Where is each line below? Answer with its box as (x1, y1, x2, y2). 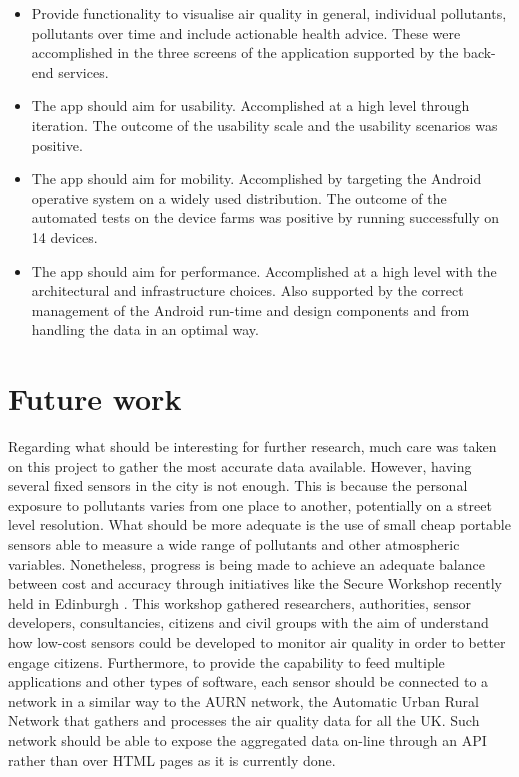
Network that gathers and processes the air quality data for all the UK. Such (8, 710, 480, 731)
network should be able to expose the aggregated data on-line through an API (8, 729, 487, 750)
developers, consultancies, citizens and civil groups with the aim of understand (8, 612, 489, 633)
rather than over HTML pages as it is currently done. (8, 749, 336, 770)
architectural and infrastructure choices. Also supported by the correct (31, 280, 464, 301)
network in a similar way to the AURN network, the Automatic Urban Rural (8, 690, 479, 711)
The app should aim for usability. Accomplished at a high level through (31, 95, 470, 116)
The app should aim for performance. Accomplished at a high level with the (31, 260, 497, 281)
